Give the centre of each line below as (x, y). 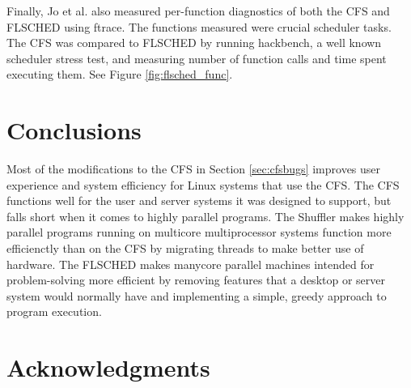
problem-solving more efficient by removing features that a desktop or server (196, 280)
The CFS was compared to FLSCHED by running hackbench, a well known (194, 43)
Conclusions (74, 130)
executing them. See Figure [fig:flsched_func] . (120, 74)
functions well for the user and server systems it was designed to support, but (199, 200)
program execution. (54, 311)
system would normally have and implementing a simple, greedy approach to (197, 295)
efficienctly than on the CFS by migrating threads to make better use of (185, 248)
